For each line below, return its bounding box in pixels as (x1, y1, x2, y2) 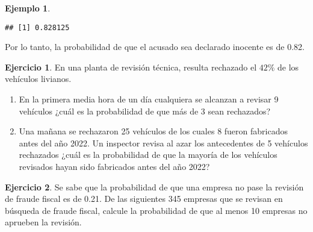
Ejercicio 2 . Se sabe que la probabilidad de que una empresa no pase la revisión (5, 180, 304, 193)
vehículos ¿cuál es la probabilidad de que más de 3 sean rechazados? (19, 104, 271, 117)
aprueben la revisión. (5, 216, 82, 228)
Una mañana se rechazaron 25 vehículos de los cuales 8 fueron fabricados (19, 125, 288, 137)
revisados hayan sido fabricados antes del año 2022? (19, 160, 210, 172)
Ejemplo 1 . (5, 2, 51, 14)
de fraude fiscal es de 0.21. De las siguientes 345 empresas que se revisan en (5, 192, 283, 205)
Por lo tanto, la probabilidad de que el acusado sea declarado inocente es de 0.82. (5, 40, 305, 53)
